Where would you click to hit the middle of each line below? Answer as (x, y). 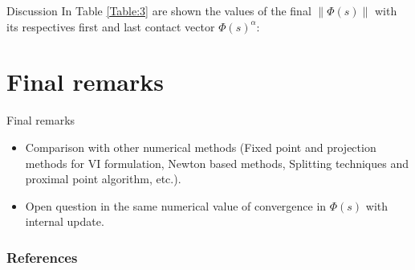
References (42, 257)
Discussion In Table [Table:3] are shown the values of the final (159, 10)
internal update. (65, 221)
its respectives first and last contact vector (111, 26)
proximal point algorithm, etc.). (103, 179)
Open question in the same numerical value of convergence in (176, 205)
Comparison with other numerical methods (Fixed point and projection (201, 147)
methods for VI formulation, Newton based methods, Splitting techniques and (217, 163)
